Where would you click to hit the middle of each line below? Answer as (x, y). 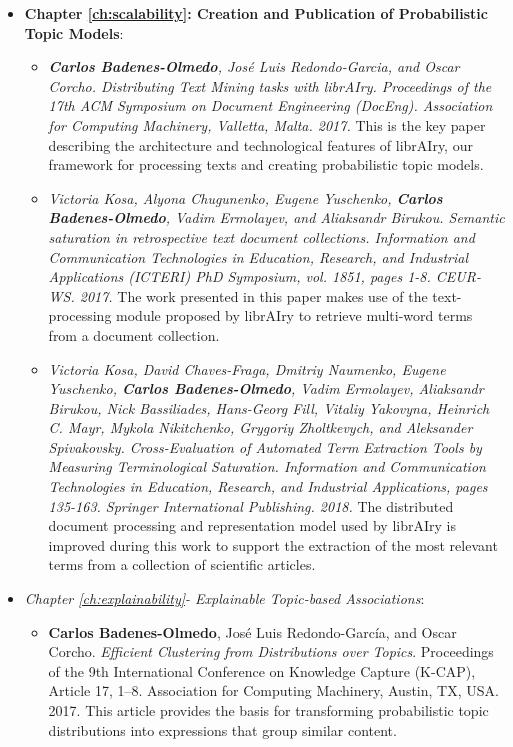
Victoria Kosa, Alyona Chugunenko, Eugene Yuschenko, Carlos (245, 197)
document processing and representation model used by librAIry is (252, 525)
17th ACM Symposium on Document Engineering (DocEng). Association (270, 105)
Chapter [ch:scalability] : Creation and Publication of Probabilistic (256, 13)
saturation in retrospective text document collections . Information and (261, 236)
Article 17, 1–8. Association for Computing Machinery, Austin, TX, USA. (273, 690)
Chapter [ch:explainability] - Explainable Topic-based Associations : (224, 598)
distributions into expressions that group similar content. (222, 729)
